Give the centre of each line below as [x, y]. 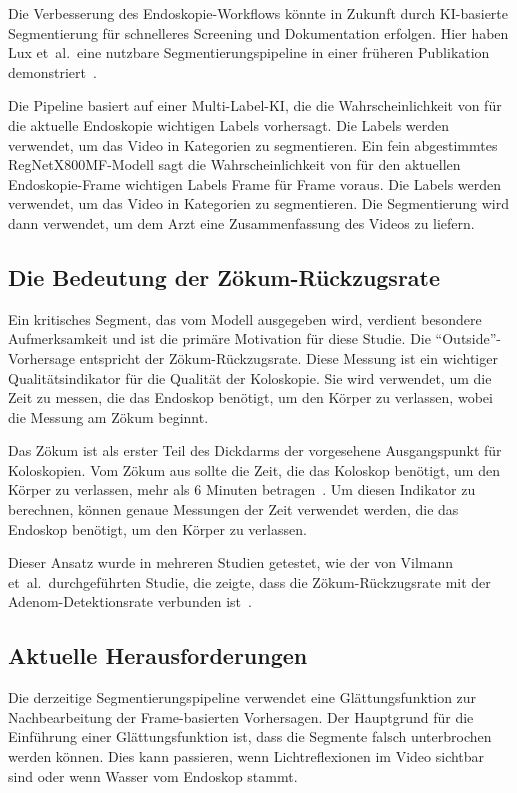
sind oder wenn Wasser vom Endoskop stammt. [153, 775]
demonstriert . [52, 71]
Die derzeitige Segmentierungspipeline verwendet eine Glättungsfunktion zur [242, 697]
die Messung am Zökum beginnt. [108, 416]
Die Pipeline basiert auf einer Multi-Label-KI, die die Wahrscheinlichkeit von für [255, 105]
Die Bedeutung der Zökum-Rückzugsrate [224, 276]
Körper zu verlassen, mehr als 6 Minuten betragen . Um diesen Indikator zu [242, 489]
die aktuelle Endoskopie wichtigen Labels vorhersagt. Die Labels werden [229, 124]
